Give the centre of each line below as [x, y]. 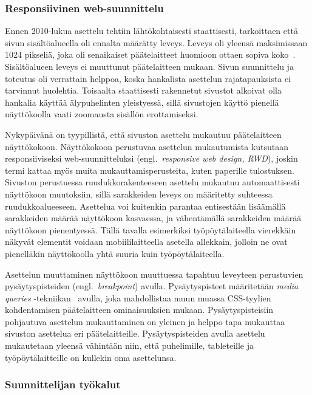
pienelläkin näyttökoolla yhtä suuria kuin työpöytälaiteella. [115, 253]
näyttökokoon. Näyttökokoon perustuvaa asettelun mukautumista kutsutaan [147, 146]
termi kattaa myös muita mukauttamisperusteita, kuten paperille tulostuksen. [150, 170]
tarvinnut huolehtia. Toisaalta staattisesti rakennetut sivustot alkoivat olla [143, 90]
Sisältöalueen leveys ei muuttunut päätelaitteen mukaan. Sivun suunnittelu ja [149, 66]
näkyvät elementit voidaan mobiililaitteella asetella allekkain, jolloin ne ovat [146, 242]
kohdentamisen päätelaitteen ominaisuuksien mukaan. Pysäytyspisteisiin [139, 310]
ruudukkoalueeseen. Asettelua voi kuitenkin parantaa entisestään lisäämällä [145, 206]
